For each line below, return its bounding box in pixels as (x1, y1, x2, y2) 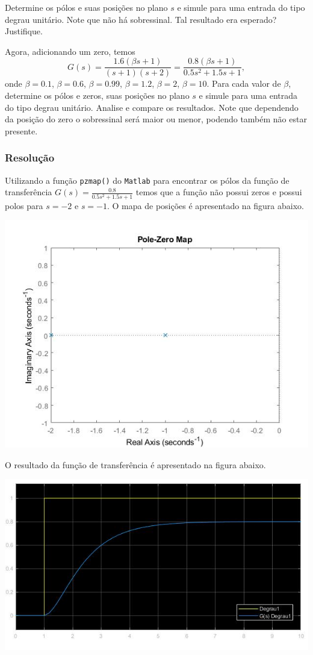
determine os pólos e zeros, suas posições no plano (5, 89, 190, 102)
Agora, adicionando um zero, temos (5, 45, 135, 57)
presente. (5, 124, 38, 137)
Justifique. (5, 25, 43, 37)
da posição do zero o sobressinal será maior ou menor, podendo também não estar (5, 113, 307, 125)
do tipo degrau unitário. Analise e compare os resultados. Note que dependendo (5, 101, 299, 113)
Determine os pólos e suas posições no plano (5, 1, 168, 13)
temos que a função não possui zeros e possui (135, 186, 302, 198)
